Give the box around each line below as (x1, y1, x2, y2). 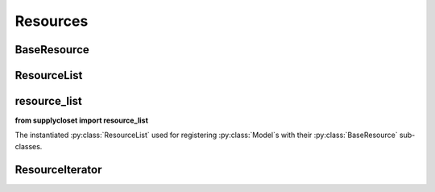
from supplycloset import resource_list (14, 115, 149, 125)
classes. (14, 141, 43, 151)
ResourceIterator (14, 162, 102, 177)
